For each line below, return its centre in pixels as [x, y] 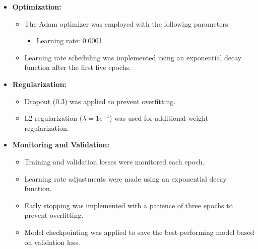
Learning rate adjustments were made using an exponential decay [125, 178]
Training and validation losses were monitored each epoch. [114, 161]
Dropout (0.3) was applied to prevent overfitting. [100, 101]
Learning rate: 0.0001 [69, 40]
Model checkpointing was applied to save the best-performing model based [139, 232]
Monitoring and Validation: [61, 145]
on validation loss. [52, 242]
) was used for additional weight [159, 118]
